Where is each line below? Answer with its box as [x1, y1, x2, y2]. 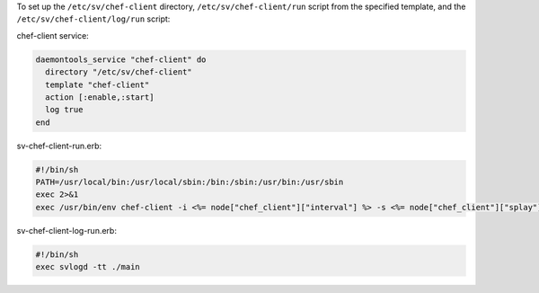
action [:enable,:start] [45, 92, 155, 102]
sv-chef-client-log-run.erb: [16, 225, 117, 235]
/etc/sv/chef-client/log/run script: [16, 13, 171, 24]
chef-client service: [16, 30, 89, 40]
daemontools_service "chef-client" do [35, 54, 207, 65]
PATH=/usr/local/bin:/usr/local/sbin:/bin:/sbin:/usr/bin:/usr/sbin [35, 177, 344, 188]
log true [45, 104, 84, 115]
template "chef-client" [45, 79, 150, 90]
